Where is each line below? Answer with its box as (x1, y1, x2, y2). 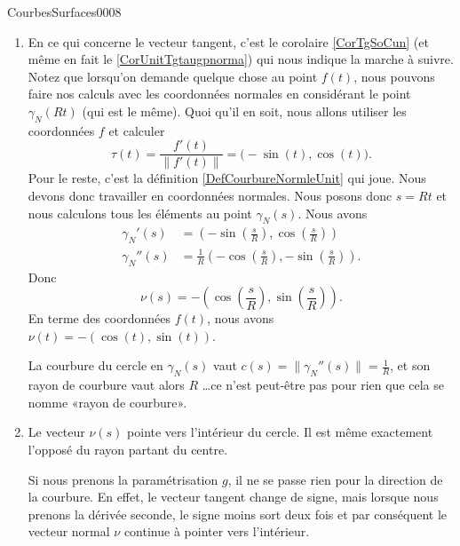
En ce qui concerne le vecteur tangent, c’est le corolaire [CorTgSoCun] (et (28, 32, 429, 51)
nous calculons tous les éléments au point (28, 203, 252, 222)
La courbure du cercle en (28, 356, 163, 375)
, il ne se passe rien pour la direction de (227, 470, 443, 488)
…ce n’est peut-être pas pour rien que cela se (202, 376, 444, 394)
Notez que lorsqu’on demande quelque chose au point (28, 67, 318, 85)
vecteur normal (28, 522, 110, 541)
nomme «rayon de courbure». (28, 392, 187, 411)
